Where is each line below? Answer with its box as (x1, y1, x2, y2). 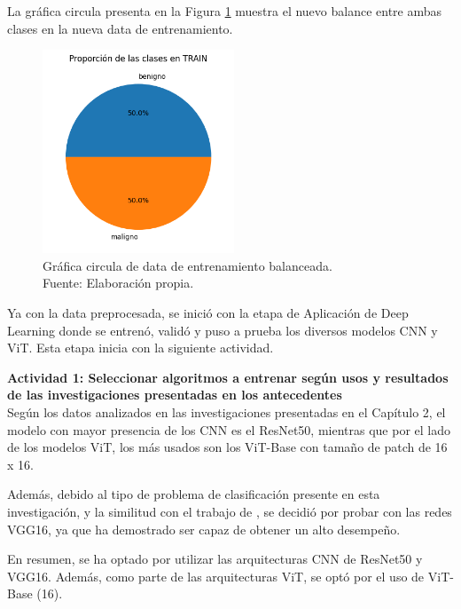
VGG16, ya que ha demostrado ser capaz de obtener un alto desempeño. (7, 519, 401, 538)
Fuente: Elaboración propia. (43, 273, 194, 292)
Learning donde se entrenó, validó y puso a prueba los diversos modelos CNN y (7, 320, 438, 339)
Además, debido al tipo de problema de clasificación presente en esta (7, 485, 380, 503)
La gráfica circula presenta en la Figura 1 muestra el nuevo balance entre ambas (7, 2, 442, 20)
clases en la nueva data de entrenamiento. (7, 19, 233, 37)
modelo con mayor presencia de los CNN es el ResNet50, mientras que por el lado (7, 420, 450, 439)
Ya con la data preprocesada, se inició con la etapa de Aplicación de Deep (7, 303, 409, 321)
